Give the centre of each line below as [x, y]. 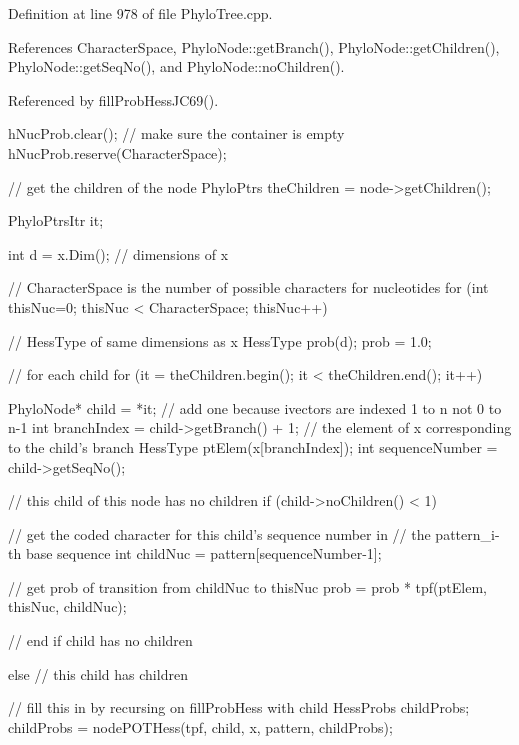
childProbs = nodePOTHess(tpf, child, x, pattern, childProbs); [200, 726]
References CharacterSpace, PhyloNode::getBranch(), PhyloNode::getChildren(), [254, 46]
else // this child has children [98, 673]
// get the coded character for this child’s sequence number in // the [219, 533]
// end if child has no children [100, 640]
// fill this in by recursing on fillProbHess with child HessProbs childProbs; [239, 707]
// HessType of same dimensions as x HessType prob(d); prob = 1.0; [220, 340]
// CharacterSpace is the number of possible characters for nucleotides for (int [248, 287]
